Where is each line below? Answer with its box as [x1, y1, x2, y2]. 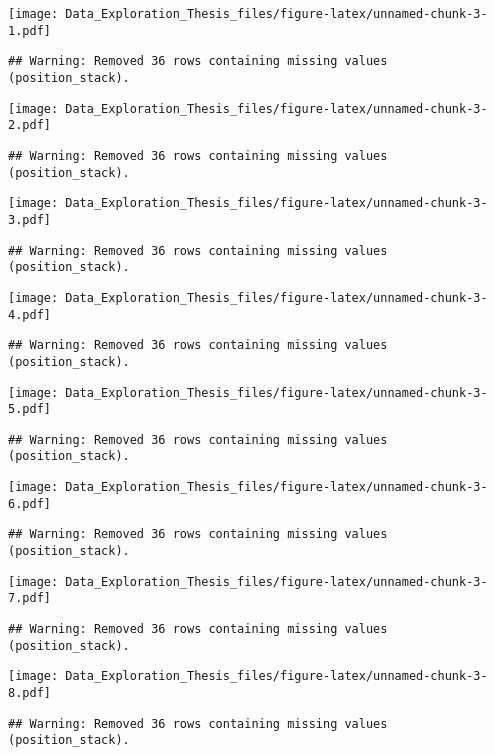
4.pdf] [8, 307, 51, 322]
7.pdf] [8, 591, 51, 606]
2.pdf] [8, 118, 51, 133]
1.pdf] [8, 23, 51, 38]
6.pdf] [8, 496, 51, 511]
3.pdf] [8, 212, 51, 227]
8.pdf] [8, 686, 51, 701]
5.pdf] [8, 402, 51, 417]
